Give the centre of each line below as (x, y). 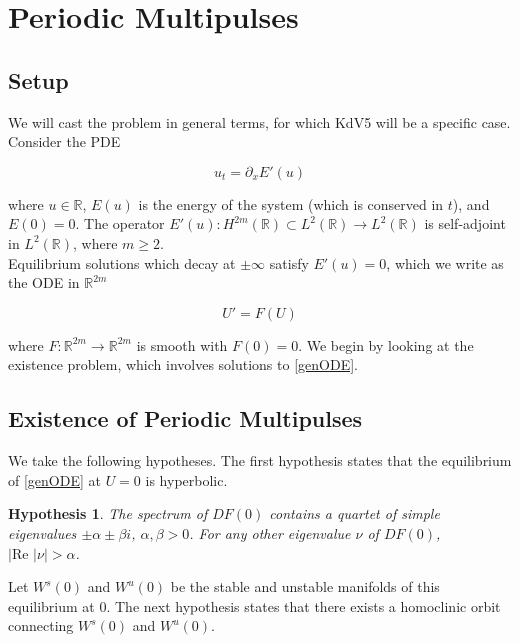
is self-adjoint (465, 223)
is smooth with (182, 344)
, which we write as (445, 262)
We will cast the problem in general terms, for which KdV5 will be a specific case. (259, 121)
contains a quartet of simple (354, 513)
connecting (41, 625)
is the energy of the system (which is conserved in (291, 203)
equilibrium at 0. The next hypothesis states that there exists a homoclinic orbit (254, 605)
